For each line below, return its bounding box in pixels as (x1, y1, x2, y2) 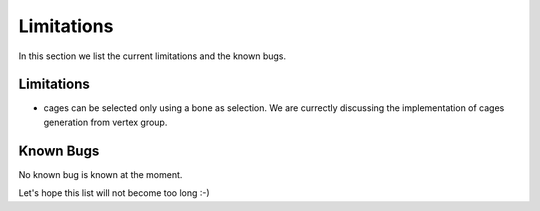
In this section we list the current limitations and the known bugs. (18, 50, 287, 62)
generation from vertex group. (43, 116, 168, 128)
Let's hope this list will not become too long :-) (18, 187, 210, 199)
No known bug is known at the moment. (18, 168, 183, 180)
